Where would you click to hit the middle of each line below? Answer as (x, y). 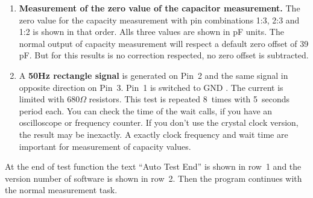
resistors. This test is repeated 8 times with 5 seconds (189, 99)
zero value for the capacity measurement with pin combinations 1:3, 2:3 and (159, 20)
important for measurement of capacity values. (105, 146)
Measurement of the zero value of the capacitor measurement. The (160, 8)
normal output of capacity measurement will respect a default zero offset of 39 (164, 43)
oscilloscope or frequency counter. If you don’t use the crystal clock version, (159, 122)
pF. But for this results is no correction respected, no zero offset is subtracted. (164, 55)
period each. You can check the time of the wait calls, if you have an (146, 110)
